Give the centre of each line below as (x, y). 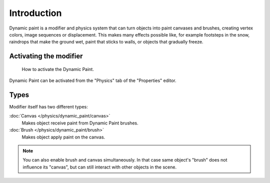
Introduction (35, 13)
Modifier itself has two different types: (49, 107)
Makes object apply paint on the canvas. (63, 137)
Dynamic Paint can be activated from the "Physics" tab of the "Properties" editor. (93, 80)
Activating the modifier (46, 56)
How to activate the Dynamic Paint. (58, 69)
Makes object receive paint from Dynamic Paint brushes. (80, 123)
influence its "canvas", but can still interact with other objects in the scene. (100, 167)
